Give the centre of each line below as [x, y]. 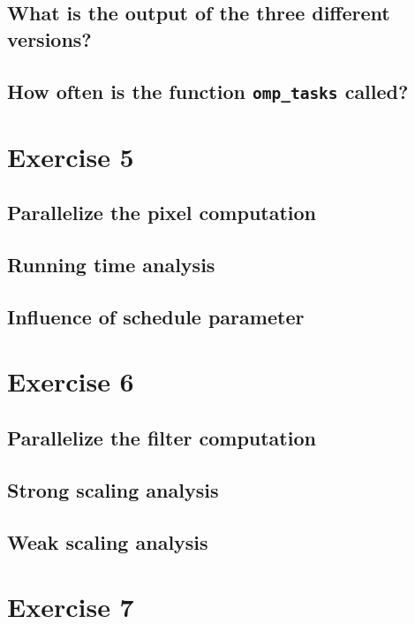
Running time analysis [111, 265]
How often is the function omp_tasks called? [208, 91]
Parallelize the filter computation [162, 438]
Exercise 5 [71, 156]
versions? [49, 38]
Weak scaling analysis [108, 541]
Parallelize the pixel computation [162, 213]
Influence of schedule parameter [156, 316]
